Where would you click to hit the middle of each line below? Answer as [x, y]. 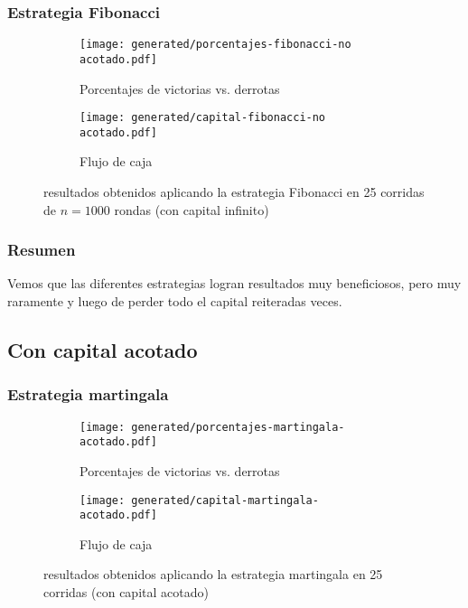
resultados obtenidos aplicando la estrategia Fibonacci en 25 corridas [234, 192]
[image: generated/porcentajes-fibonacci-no [215, 45]
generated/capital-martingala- [225, 500]
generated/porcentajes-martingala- [238, 427]
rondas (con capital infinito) [192, 209]
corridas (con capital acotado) [126, 592]
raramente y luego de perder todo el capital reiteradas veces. [175, 301]
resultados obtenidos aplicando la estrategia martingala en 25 [213, 574]
